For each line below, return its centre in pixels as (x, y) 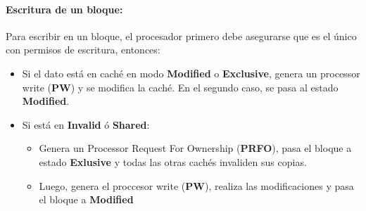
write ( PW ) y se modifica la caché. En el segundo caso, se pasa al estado (180, 87)
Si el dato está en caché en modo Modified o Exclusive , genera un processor (191, 73)
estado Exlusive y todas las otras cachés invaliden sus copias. (173, 161)
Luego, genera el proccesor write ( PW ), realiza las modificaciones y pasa (196, 185)
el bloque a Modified (86, 199)
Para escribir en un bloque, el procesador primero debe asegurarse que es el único (181, 36)
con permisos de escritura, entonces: (83, 50)
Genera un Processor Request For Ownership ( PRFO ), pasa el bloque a (195, 148)
